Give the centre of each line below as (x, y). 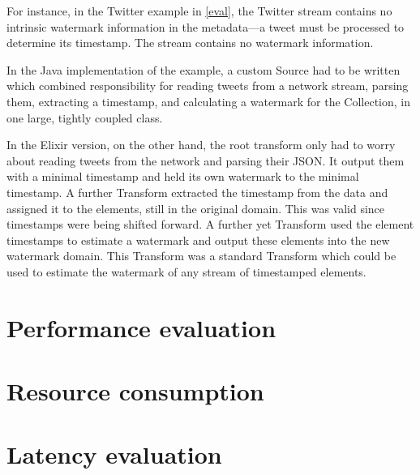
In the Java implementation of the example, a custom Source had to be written (204, 69)
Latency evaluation (114, 454)
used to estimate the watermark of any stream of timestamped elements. (186, 271)
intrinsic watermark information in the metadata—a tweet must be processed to (206, 26)
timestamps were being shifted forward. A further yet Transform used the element (210, 224)
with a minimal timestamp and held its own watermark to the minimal (183, 176)
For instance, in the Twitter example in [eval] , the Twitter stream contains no (199, 11)
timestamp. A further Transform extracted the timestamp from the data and (197, 192)
